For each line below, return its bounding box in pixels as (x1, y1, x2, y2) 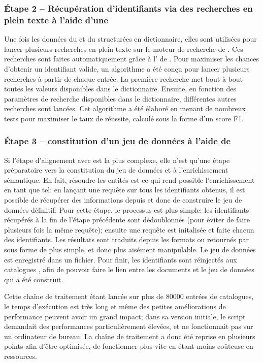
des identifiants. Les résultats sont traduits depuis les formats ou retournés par (4, 234, 249, 245)
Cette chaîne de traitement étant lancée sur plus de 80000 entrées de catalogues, (4, 291, 254, 302)
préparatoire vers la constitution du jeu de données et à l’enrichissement (4, 164, 228, 175)
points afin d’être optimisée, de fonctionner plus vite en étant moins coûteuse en (4, 341, 253, 351)
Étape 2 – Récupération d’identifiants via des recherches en (4, 2, 253, 14)
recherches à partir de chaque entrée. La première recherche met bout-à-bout (4, 73, 243, 84)
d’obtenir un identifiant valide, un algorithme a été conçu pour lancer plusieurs (4, 63, 250, 74)
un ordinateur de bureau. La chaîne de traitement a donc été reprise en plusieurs (4, 331, 255, 341)
